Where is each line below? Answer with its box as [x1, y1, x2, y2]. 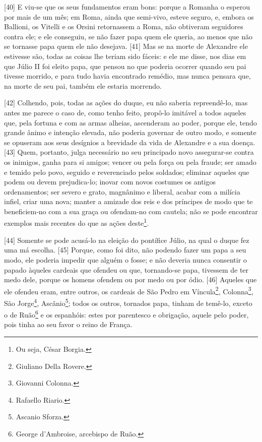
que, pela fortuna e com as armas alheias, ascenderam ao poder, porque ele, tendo [4, 117, 257, 128]
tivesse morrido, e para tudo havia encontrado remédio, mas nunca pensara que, [4, 71, 251, 81]
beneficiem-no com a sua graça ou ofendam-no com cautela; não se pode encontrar [4, 206, 258, 216]
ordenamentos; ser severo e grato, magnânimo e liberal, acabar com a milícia [4, 186, 240, 197]
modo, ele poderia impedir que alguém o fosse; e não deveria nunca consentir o [4, 254, 247, 265]
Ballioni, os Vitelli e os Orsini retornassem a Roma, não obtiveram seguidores [4, 21, 243, 32]
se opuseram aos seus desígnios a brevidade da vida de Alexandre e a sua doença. [4, 137, 255, 147]
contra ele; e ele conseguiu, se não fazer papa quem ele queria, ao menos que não [4, 31, 252, 41]
